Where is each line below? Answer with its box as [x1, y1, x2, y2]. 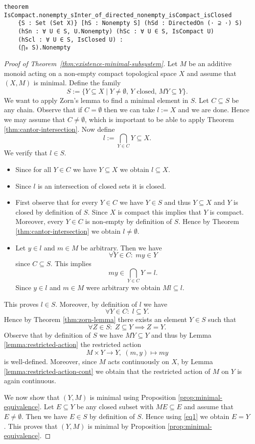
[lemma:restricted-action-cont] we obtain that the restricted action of [4, 366, 210, 376]
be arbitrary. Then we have [80, 242, 162, 252]
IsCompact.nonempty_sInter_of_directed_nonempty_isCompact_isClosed [4, 11, 232, 19]
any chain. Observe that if [4, 104, 82, 115]
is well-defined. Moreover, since [4, 356, 97, 367]
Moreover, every [15, 216, 64, 226]
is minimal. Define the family [33, 77, 121, 88]
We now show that [4, 392, 60, 402]
